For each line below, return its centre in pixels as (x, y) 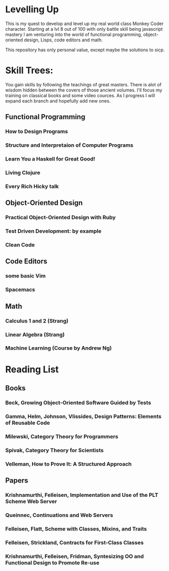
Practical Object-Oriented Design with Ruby (61, 217)
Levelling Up (32, 9)
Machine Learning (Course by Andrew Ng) (59, 348)
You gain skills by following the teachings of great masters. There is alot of (83, 84)
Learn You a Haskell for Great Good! (50, 159)
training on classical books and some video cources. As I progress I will (80, 95)
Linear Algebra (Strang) (35, 334)
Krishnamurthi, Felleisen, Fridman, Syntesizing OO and (75, 556)
